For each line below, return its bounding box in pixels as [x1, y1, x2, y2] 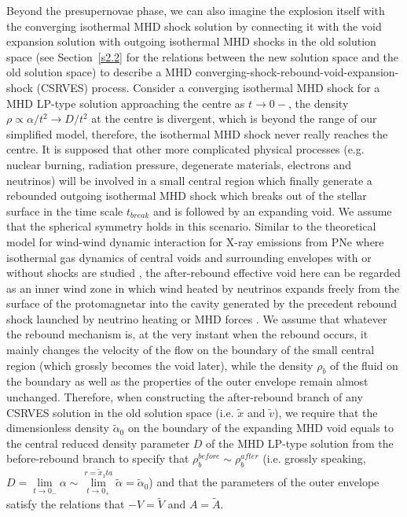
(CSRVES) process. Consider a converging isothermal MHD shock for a [36, 79, 380, 95]
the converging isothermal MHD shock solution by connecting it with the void [6, 17, 382, 34]
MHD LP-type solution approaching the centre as [6, 94, 245, 111]
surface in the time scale [6, 202, 123, 219]
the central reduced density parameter [6, 434, 190, 451]
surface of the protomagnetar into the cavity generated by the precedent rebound [6, 295, 397, 312]
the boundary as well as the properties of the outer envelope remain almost [6, 373, 368, 390]
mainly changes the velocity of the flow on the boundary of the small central [6, 342, 375, 358]
